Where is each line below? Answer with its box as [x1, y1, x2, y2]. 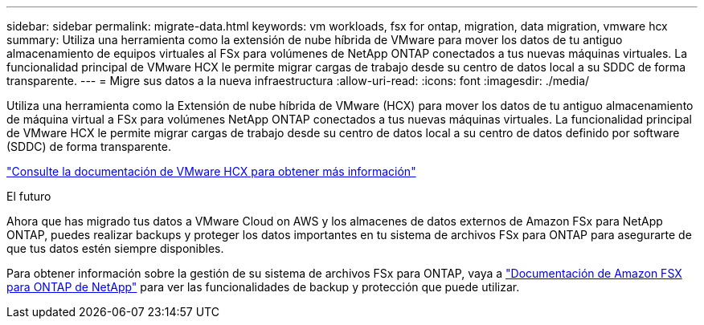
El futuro [6, 189, 51, 203]
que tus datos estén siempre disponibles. [6, 242, 224, 255]
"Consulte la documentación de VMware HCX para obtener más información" [6, 165, 416, 178]
